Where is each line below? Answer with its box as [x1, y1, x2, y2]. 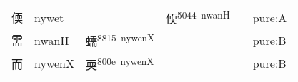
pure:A [252, 9, 287, 26]
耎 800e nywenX [86, 53, 154, 73]
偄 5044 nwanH [166, 8, 230, 27]
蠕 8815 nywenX [86, 31, 155, 50]
